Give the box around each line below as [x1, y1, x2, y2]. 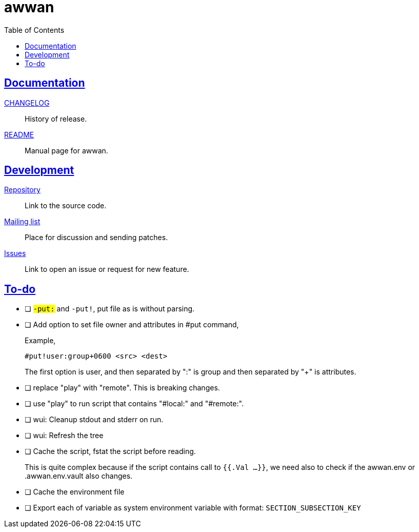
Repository [4, 185, 41, 194]
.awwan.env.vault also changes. [25, 471, 133, 481]
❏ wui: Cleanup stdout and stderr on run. [25, 415, 164, 424]
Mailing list [4, 217, 41, 226]
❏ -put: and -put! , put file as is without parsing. [25, 304, 195, 313]
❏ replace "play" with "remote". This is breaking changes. [25, 383, 220, 392]
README [4, 130, 34, 139]
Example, [25, 336, 56, 345]
